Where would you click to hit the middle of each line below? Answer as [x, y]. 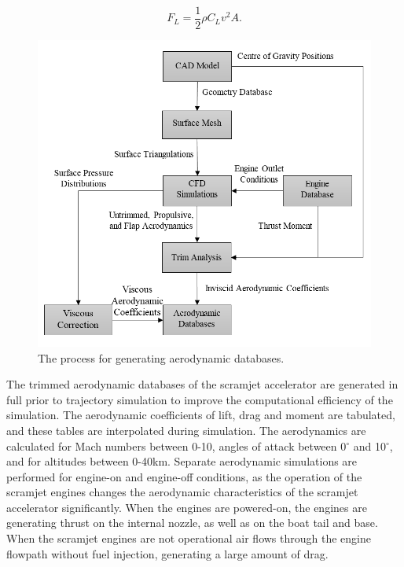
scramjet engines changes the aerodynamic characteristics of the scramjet [182, 492]
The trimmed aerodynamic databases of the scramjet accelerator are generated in [202, 384]
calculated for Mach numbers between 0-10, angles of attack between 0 [176, 445]
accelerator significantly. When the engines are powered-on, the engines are [187, 507]
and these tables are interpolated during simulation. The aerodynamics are [186, 430]
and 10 [369, 445]
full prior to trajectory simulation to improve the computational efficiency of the [200, 399]
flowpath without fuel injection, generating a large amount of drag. [167, 553]
